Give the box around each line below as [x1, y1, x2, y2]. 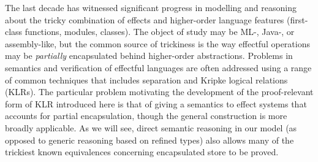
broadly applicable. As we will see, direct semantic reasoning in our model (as [5, 121, 297, 134]
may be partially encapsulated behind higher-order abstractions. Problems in [5, 49, 293, 62]
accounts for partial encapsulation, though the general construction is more [5, 109, 287, 122]
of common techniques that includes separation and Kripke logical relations [5, 73, 288, 86]
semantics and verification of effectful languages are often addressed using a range [5, 61, 312, 74]
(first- [287, 13, 308, 26]
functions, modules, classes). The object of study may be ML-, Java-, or [25, 25, 295, 38]
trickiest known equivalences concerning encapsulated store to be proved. [5, 145, 279, 158]
